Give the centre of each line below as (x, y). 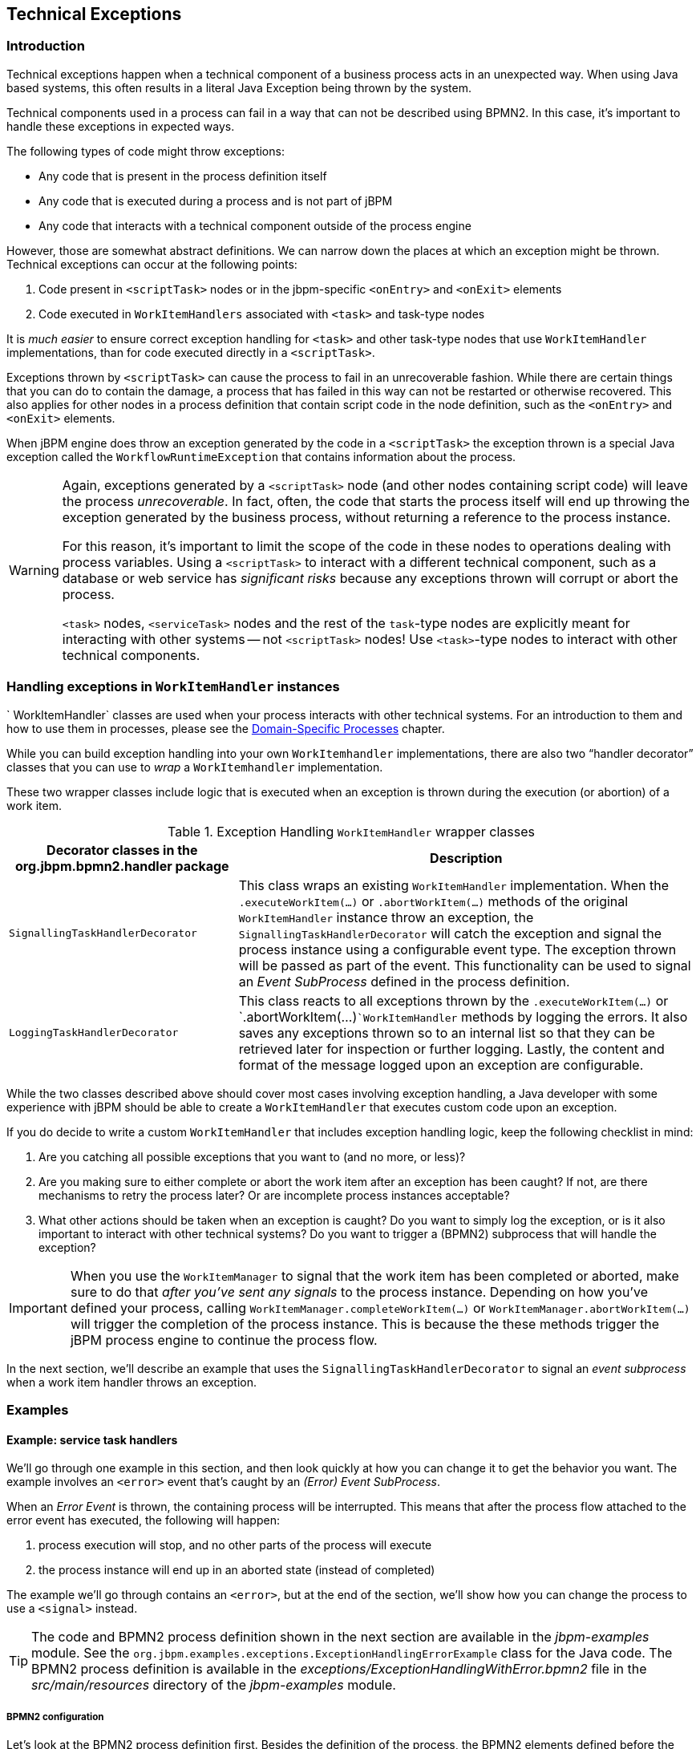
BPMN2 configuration (55, 1717)
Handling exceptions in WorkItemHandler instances (173, 687)
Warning (34, 570)
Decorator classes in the (122, 850)
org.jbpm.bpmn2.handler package (122, 866)
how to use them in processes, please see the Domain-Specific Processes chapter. (226, 728)
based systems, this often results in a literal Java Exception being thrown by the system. (239, 87)
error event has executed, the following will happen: (143, 1520)
